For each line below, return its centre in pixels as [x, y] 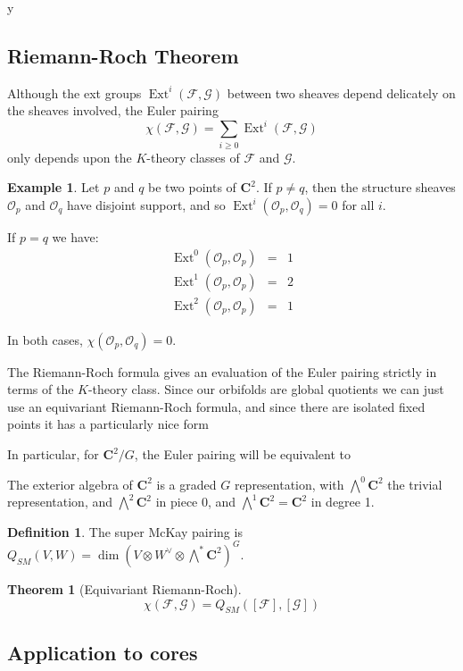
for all [358, 205]
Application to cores [103, 652]
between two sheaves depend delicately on [341, 92]
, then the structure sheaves [380, 187]
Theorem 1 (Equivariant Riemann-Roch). [124, 588]
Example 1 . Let [54, 187]
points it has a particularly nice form [108, 424]
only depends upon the [70, 157]
